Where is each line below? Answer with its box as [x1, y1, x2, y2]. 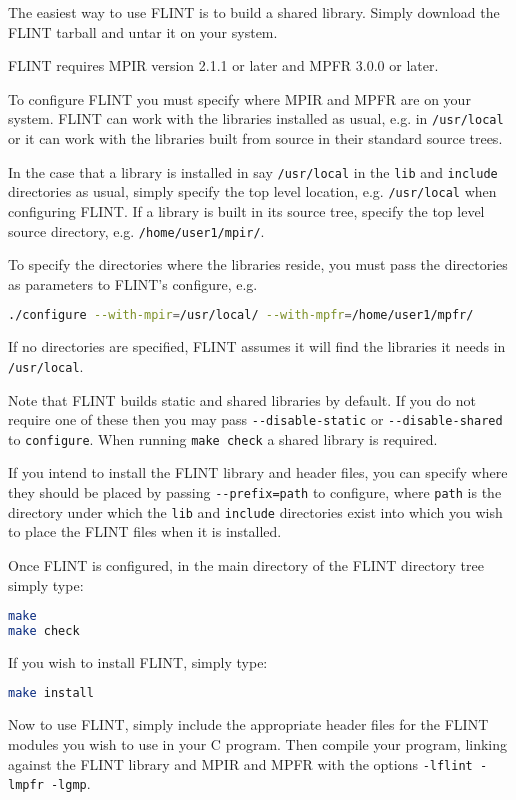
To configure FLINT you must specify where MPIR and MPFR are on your [8, 88, 471, 109]
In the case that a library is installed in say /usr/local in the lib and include [8, 161, 498, 182]
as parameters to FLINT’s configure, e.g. [8, 273, 258, 294]
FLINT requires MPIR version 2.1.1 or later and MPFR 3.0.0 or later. [8, 55, 439, 76]
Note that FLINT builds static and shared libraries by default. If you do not [8, 389, 476, 410]
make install [8, 686, 94, 701]
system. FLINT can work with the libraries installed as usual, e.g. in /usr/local [8, 108, 504, 129]
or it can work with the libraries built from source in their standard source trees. [8, 128, 503, 149]
